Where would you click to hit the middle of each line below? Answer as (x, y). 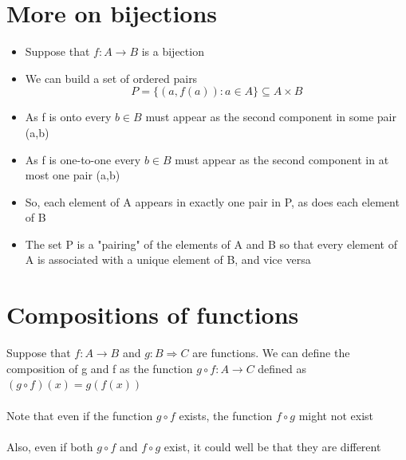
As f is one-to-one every (83, 159)
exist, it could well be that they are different (272, 446)
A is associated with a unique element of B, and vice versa (168, 259)
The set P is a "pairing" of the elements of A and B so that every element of (211, 244)
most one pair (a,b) (73, 175)
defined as (282, 368)
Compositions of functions (153, 315)
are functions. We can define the (271, 353)
